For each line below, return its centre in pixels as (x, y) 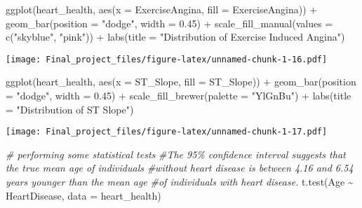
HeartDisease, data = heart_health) (83, 195)
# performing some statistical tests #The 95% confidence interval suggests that (176, 154)
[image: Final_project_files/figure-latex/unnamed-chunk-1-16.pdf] (167, 59)
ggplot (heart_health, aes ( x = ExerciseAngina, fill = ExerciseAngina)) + (162, 9)
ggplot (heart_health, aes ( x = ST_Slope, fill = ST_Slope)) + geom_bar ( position (181, 82)
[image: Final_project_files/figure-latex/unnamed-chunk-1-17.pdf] (167, 132)
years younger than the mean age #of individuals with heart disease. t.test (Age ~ (180, 182)
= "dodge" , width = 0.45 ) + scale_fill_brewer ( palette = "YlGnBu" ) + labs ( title (179, 96)
